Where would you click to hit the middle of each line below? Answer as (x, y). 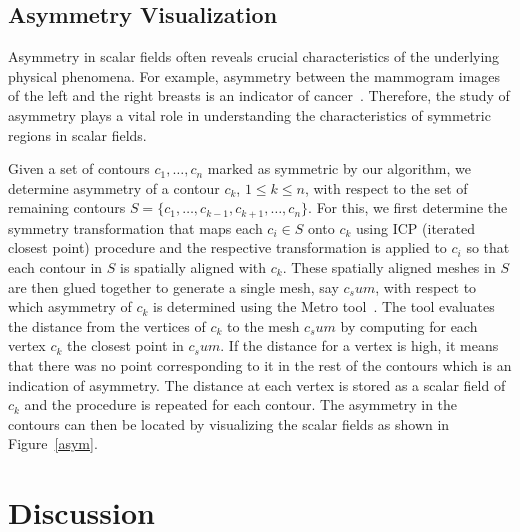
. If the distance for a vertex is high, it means (359, 345)
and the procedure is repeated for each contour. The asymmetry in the (241, 404)
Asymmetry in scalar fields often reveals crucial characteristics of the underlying (254, 56)
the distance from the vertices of (107, 325)
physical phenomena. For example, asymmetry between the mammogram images (254, 75)
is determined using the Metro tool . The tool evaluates (324, 306)
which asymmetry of (70, 306)
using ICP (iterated (415, 227)
